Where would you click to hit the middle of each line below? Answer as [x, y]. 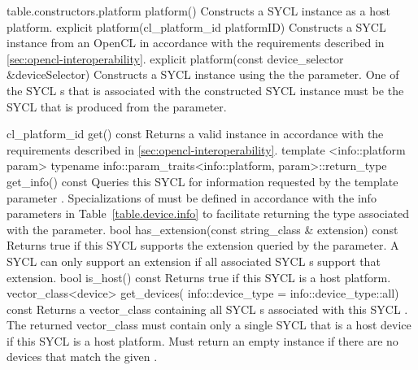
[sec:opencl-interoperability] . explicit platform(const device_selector [175, 58]
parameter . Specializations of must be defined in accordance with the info [192, 197]
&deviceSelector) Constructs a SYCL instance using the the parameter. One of [203, 74]
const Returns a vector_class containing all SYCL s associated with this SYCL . [207, 309]
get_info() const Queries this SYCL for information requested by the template [202, 181]
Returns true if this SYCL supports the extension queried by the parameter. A [203, 245]
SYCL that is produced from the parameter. [117, 106]
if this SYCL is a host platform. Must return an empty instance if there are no [202, 340]
